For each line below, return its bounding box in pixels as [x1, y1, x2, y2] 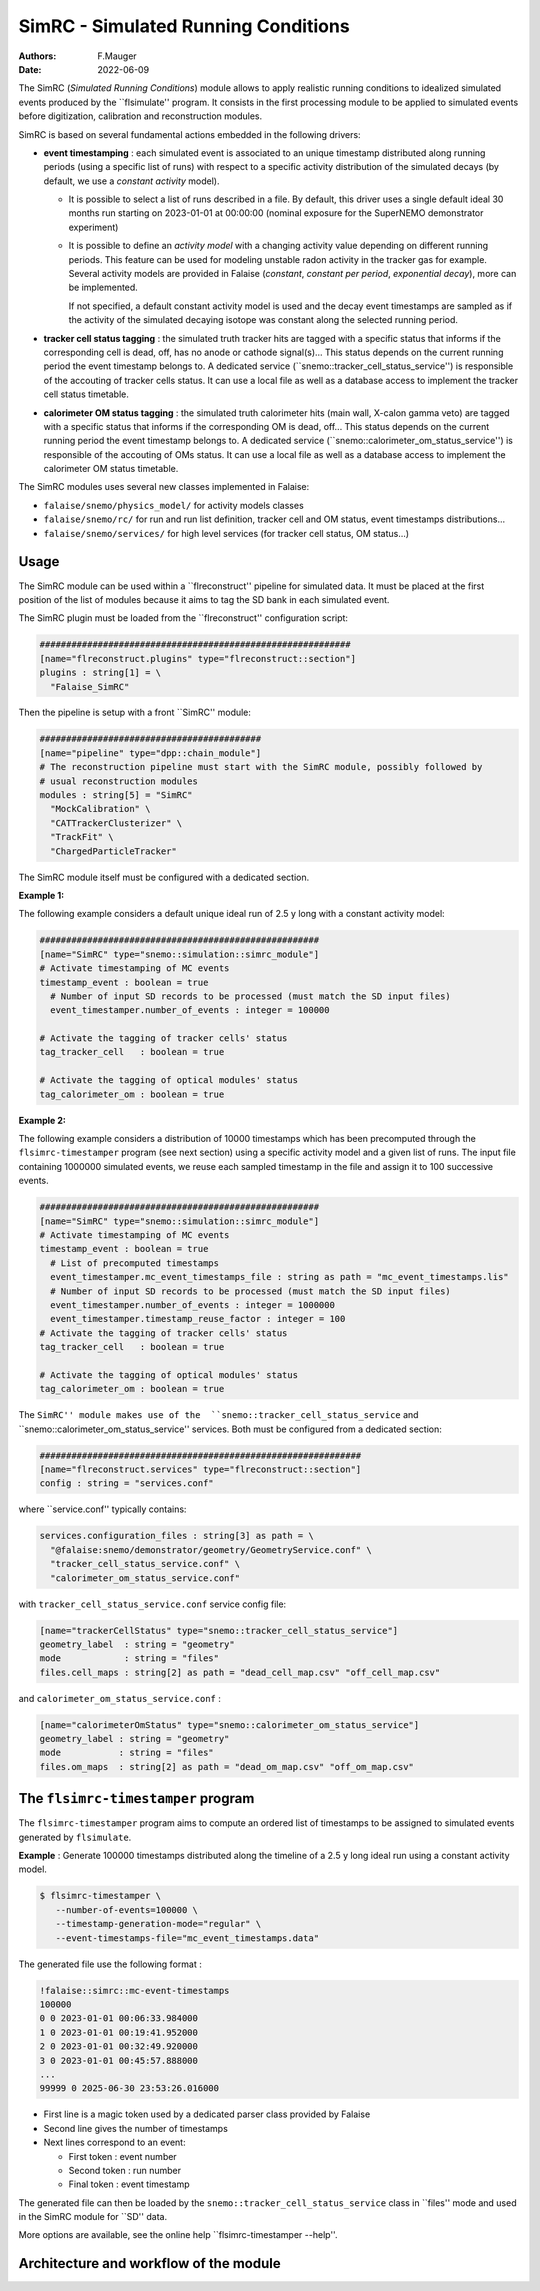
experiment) [68, 221, 119, 233]
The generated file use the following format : [18, 1958, 202, 1970]
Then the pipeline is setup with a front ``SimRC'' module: [18, 706, 252, 719]
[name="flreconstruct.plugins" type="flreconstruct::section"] [39, 653, 357, 664]
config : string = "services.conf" [39, 1478, 214, 1489]
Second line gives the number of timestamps [43, 2122, 229, 2134]
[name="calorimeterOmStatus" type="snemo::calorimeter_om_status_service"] [39, 1719, 420, 1730]
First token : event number [68, 2150, 177, 2162]
